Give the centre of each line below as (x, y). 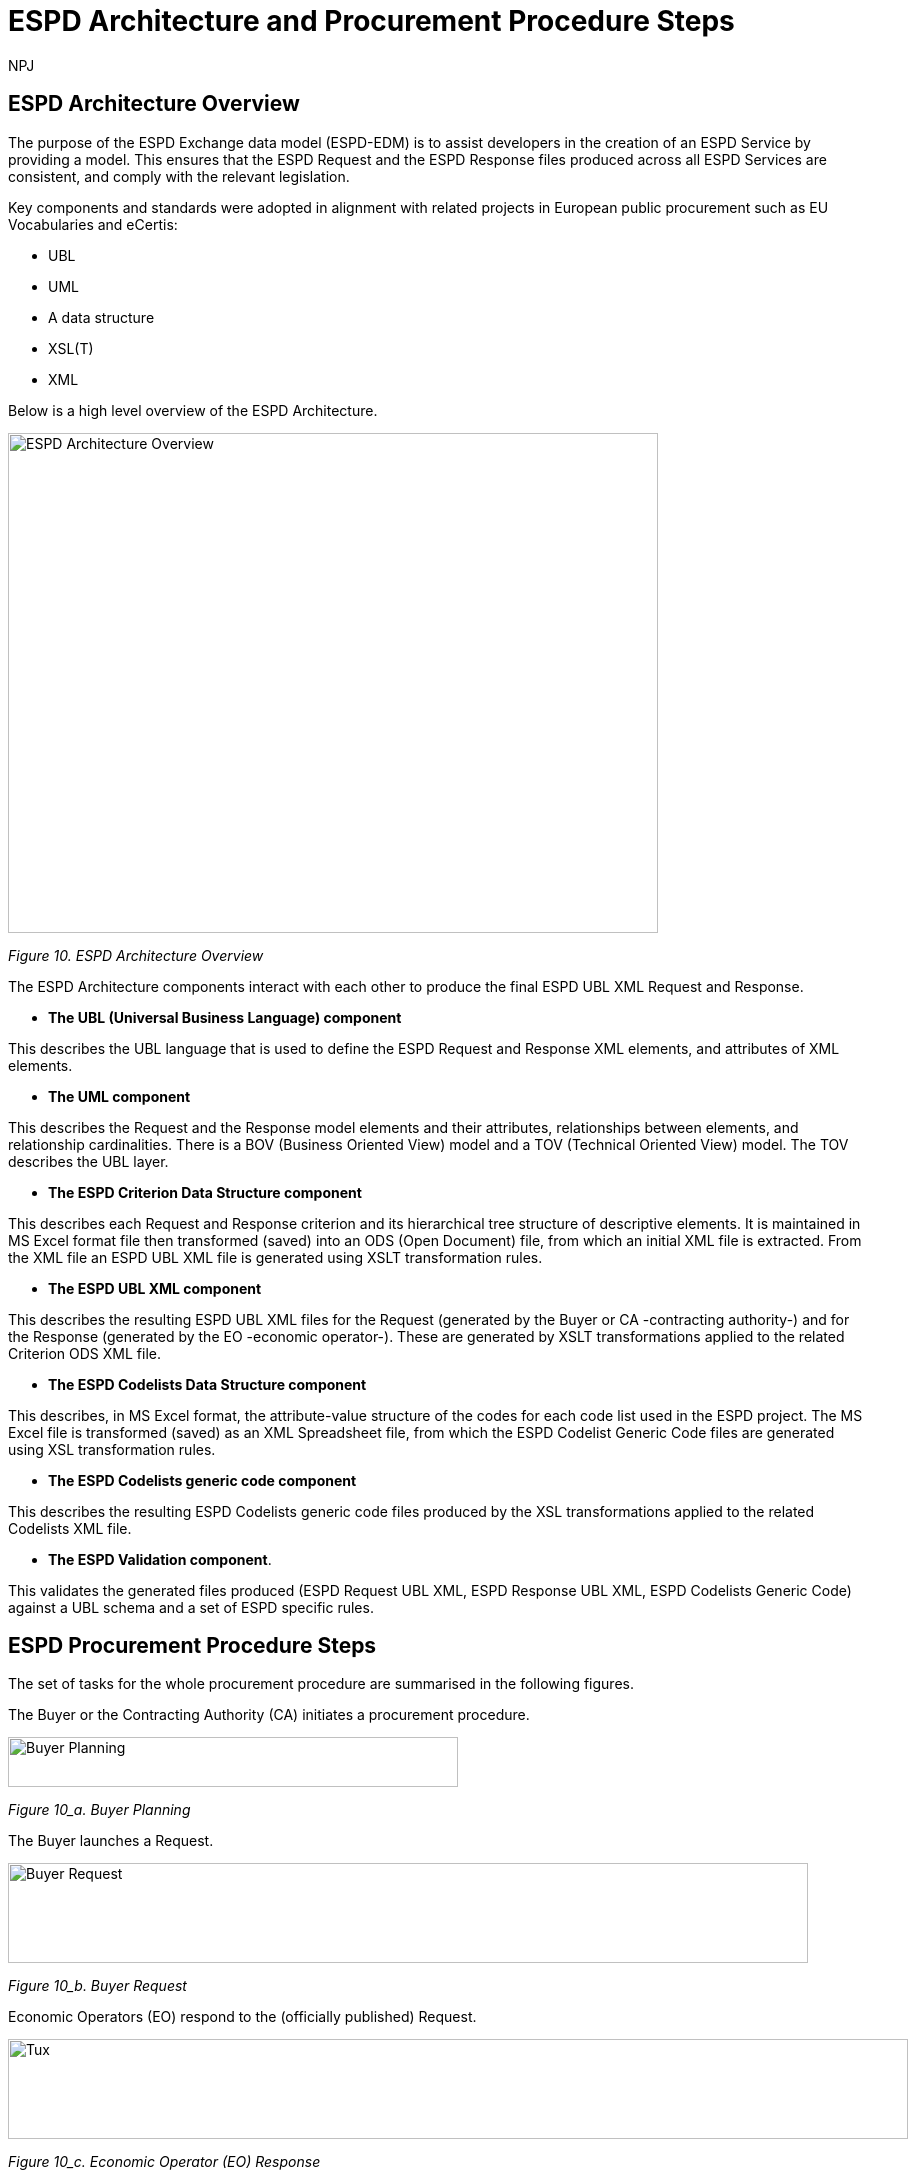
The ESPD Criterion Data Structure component (205, 1192)
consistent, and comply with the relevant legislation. (179, 176)
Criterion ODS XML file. (84, 1353)
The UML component (119, 1096)
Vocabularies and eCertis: (93, 224)
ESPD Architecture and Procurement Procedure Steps (371, 21)
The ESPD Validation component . (160, 1559)
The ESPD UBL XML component (155, 1288)
